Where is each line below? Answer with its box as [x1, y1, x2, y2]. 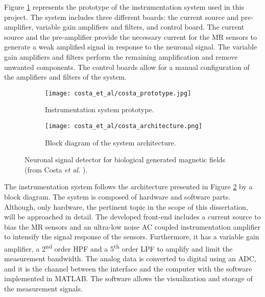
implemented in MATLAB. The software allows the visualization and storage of [4, 273, 253, 284]
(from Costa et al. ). [25, 164, 88, 175]
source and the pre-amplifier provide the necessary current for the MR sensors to [4, 31, 257, 42]
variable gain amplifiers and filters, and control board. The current [36, 21, 245, 32]
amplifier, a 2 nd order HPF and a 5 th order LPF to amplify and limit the [4, 242, 233, 254]
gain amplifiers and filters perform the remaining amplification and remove [4, 51, 238, 62]
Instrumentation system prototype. [45, 104, 154, 115]
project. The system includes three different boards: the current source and [4, 11, 239, 22]
